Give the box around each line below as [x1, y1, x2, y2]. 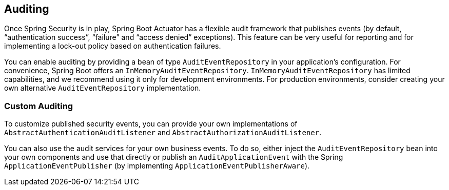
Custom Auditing [4, 100, 73, 111]
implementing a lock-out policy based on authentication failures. [4, 41, 221, 51]
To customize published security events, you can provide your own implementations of [4, 119, 298, 129]
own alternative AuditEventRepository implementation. [4, 83, 201, 93]
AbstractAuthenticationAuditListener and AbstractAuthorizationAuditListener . [4, 128, 322, 137]
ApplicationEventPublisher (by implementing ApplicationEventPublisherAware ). [4, 161, 310, 171]
